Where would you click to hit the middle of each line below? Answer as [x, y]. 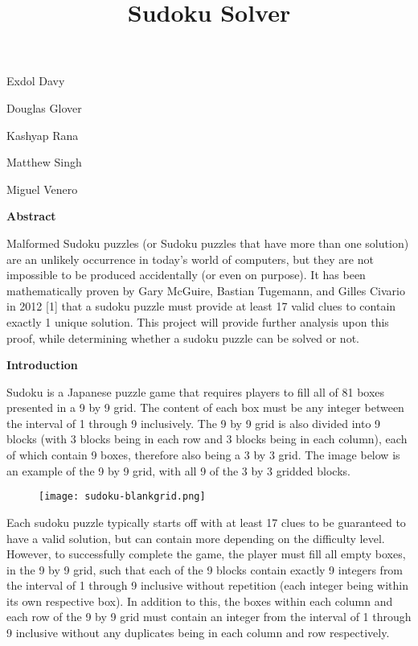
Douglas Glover [44, 107]
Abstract [31, 216]
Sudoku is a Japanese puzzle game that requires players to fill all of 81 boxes [196, 391]
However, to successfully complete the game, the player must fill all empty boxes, [206, 554]
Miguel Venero [42, 189]
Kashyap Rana [43, 135]
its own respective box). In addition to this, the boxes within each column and [200, 601]
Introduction [42, 365]
